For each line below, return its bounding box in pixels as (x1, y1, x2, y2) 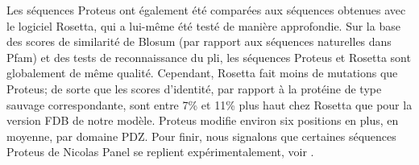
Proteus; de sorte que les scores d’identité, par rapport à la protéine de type (6, 80, 382, 97)
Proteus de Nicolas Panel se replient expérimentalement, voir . (6, 143, 314, 160)
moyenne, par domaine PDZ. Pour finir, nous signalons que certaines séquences (6, 127, 396, 144)
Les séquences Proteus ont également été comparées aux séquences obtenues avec (6, 2, 406, 18)
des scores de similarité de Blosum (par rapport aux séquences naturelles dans (6, 33, 392, 50)
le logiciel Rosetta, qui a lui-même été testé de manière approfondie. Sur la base (6, 17, 400, 34)
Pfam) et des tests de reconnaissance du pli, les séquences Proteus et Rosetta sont (6, 48, 411, 65)
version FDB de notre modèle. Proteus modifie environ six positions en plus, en (6, 112, 399, 129)
